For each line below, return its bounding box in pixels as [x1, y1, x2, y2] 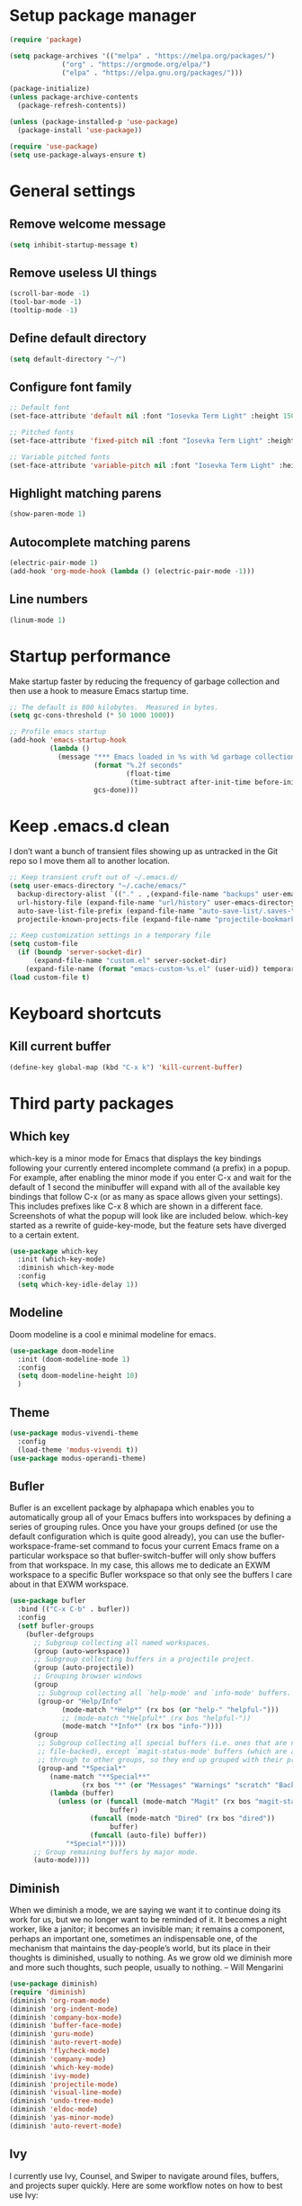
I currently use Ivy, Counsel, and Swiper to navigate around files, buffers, [9, 2170, 280, 2181]
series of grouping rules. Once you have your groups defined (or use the [9, 1522, 279, 1533]
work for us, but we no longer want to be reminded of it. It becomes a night [9, 1914, 288, 1925]
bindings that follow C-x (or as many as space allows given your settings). [9, 1191, 283, 1202]
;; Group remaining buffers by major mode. [32, 1847, 200, 1857]
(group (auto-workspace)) [32, 1646, 130, 1656]
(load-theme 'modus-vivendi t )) [17, 1445, 139, 1454]
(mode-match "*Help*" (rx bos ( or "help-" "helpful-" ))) [61, 1705, 280, 1715]
